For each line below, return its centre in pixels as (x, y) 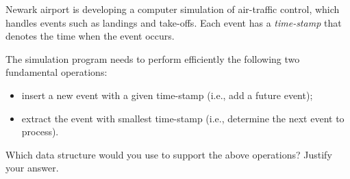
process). (40, 132)
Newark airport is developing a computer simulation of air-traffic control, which (173, 9)
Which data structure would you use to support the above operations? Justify (169, 154)
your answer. (32, 168)
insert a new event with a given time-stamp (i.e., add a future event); (167, 95)
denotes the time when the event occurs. (90, 36)
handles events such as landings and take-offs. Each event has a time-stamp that (174, 22)
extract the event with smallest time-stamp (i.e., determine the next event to (183, 118)
